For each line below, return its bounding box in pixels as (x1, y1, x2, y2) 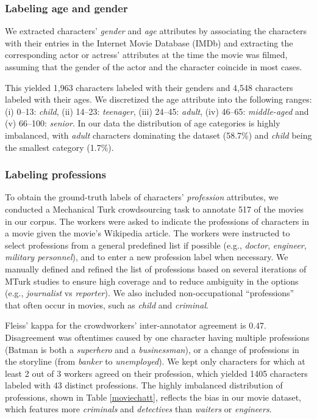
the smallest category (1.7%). (5, 140, 114, 153)
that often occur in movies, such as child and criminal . (5, 298, 208, 311)
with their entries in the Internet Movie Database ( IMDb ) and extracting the (5, 36, 293, 49)
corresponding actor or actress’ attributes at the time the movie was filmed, (5, 48, 288, 61)
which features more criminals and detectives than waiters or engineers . (5, 403, 272, 415)
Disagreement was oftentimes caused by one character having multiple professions (5, 330, 310, 343)
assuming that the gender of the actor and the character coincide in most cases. (5, 60, 302, 73)
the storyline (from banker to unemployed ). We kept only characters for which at (5, 355, 305, 368)
